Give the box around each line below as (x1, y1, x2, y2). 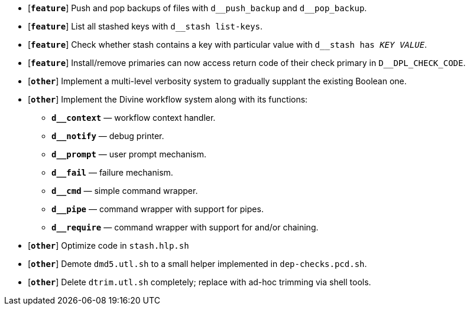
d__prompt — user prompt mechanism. (51, 149, 207, 159)
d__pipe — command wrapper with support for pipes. (51, 204, 264, 214)
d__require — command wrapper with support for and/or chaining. (51, 222, 319, 232)
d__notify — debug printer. (51, 131, 164, 141)
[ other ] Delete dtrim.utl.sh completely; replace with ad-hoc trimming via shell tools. (28, 277, 371, 287)
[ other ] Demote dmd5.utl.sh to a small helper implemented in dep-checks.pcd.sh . (28, 259, 367, 269)
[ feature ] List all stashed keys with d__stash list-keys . (28, 21, 263, 31)
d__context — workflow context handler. (51, 113, 216, 123)
